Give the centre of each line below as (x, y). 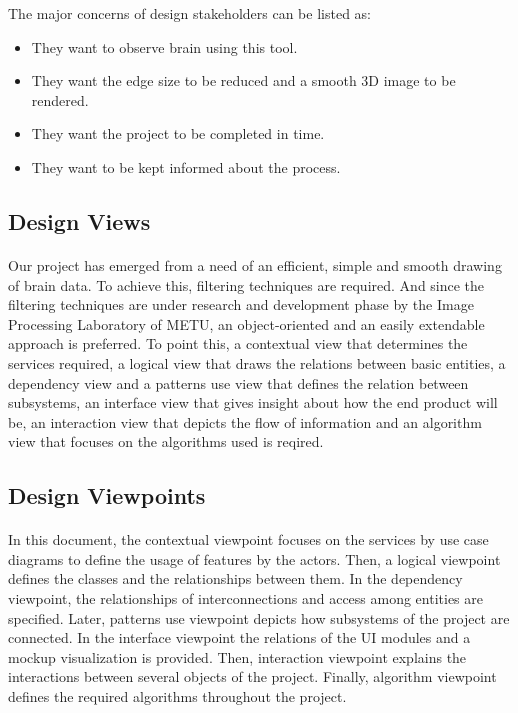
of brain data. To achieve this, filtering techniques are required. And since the (246, 284)
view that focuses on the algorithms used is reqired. (166, 441)
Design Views (79, 220)
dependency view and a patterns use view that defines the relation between (238, 382)
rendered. (60, 99)
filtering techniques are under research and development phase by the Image (241, 304)
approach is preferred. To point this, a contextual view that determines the (238, 343)
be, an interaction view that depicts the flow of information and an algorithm (245, 421)
